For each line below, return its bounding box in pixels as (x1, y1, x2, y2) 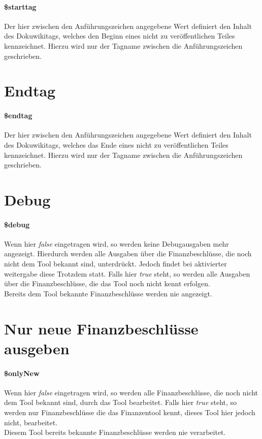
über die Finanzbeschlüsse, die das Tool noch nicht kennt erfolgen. (4, 278, 210, 289)
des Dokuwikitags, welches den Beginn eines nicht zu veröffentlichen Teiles (4, 30, 235, 41)
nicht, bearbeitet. (4, 417, 58, 427)
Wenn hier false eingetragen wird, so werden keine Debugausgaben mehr (4, 238, 229, 249)
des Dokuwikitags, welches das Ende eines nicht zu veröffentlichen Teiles (4, 139, 228, 150)
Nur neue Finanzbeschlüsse (4, 318, 199, 339)
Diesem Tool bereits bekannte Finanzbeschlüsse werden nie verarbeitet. (4, 427, 226, 437)
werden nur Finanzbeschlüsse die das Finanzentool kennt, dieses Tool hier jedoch (4, 407, 255, 417)
